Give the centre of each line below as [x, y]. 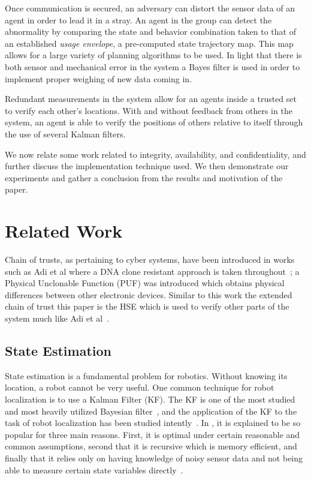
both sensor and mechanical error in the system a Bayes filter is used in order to [153, 66]
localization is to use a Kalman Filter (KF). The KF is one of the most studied [150, 399]
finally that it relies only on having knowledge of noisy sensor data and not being [154, 457]
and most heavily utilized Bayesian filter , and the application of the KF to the [151, 411]
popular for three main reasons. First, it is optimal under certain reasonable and [153, 434]
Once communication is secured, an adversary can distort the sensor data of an [150, 8]
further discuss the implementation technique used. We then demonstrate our [147, 166]
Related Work [64, 231]
